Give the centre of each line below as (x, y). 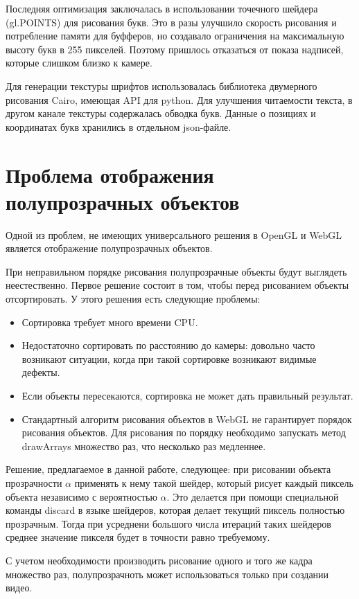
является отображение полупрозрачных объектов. (109, 248)
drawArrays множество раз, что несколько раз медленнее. (144, 446)
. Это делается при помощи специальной (253, 496)
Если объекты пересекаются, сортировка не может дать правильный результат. (187, 395)
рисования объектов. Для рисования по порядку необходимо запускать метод (184, 432)
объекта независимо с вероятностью (81, 496)
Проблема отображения (110, 174)
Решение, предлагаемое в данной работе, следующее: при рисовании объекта (168, 469)
